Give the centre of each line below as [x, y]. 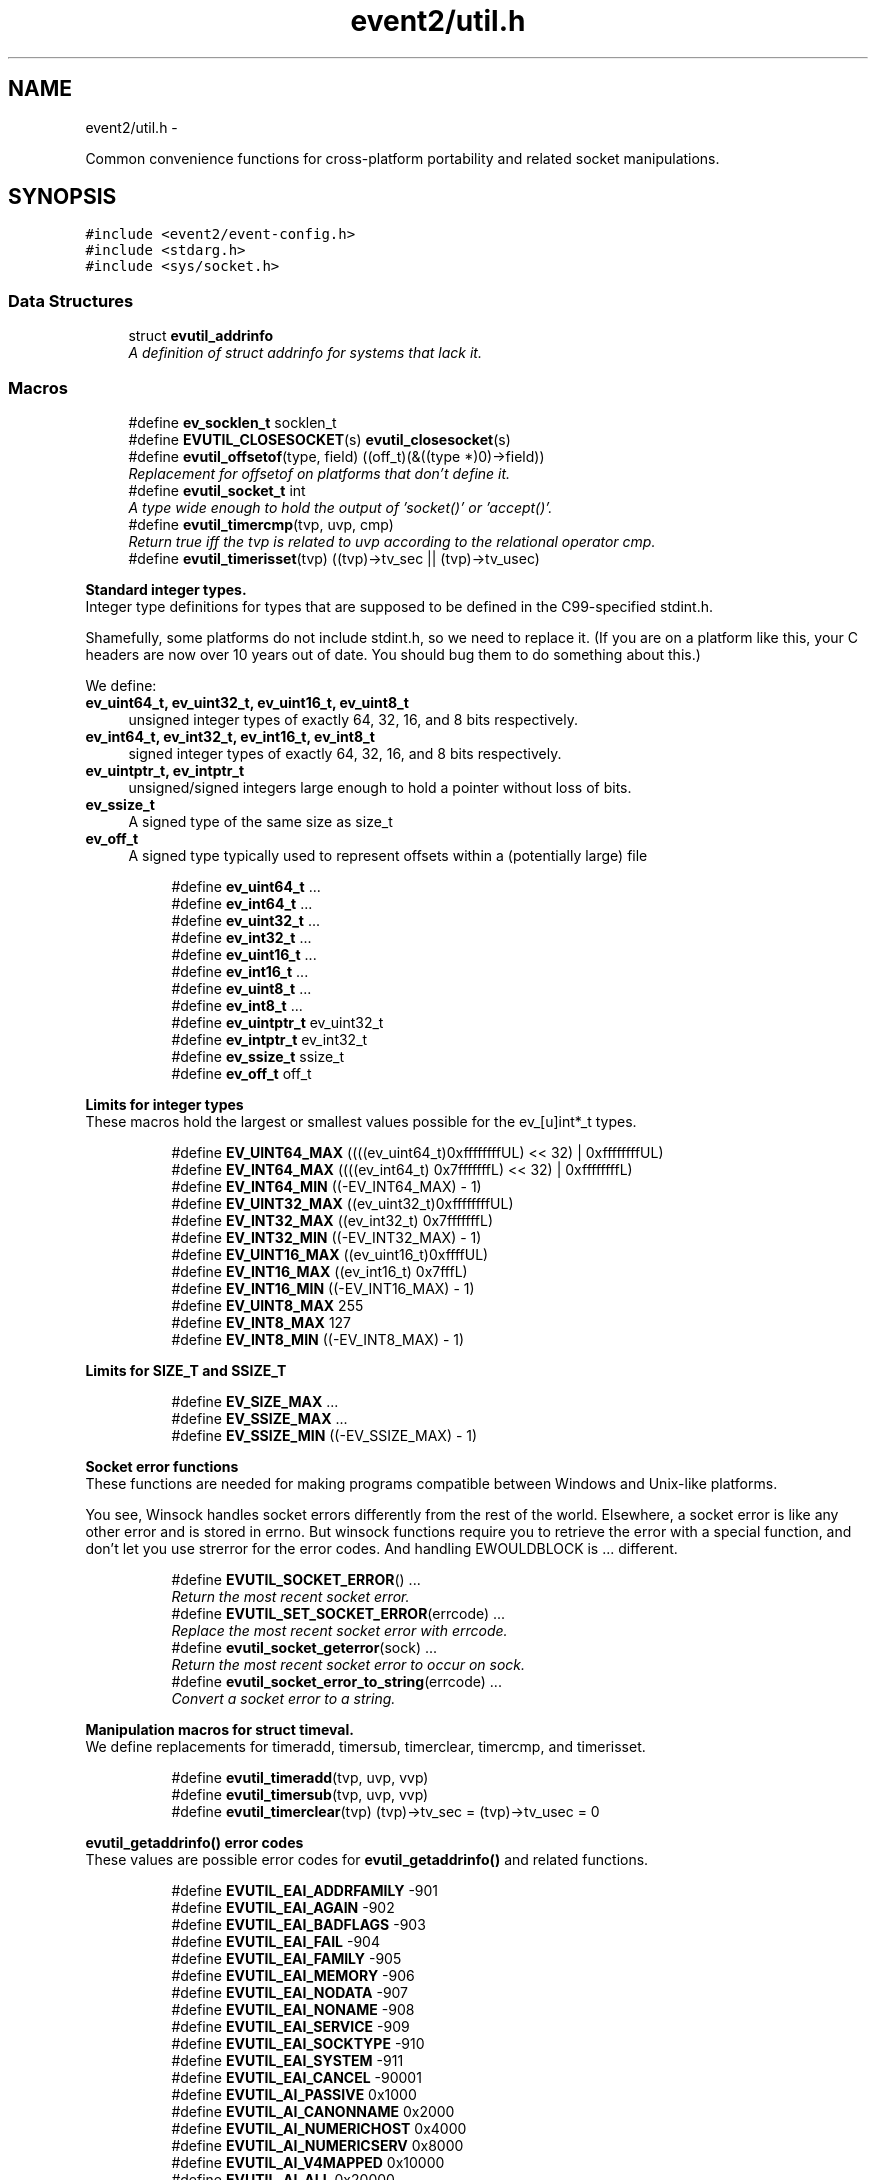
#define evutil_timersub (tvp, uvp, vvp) [300, 1794]
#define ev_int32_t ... [241, 937]
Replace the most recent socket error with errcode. [339, 1630]
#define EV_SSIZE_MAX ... [259, 1418]
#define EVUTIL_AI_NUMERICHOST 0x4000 [319, 2128]
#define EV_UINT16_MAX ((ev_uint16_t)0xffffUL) [330, 1254]
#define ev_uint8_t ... [241, 988]
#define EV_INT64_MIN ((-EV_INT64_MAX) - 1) [326, 1186]
